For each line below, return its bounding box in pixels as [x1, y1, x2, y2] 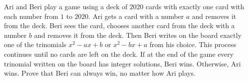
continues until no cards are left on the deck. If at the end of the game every [4, 49, 234, 59]
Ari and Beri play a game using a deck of [4, 1, 127, 11]
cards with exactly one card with [146, 1, 245, 11]
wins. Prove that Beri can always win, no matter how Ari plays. [4, 68, 196, 78]
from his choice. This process [149, 39, 236, 49]
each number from [4, 11, 58, 21]
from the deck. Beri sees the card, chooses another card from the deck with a [4, 20, 235, 31]
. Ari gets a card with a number [88, 11, 184, 21]
